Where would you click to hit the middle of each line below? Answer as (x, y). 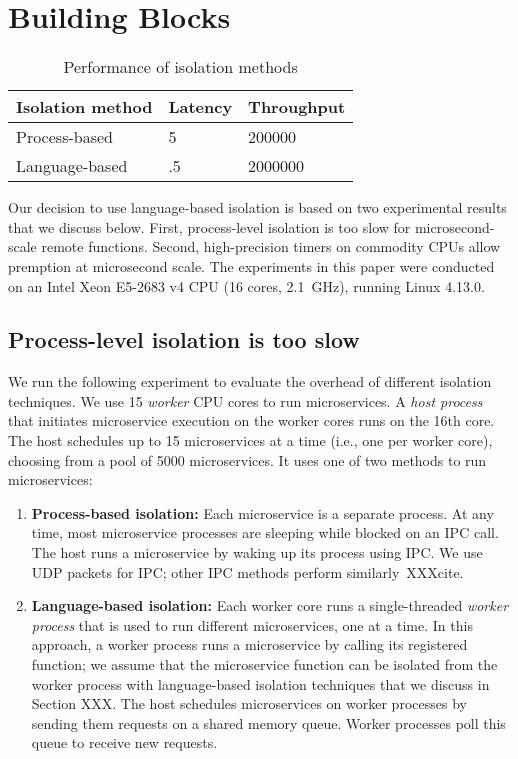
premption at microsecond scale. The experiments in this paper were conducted (251, 265)
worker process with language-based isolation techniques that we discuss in (260, 683)
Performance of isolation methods (180, 67)
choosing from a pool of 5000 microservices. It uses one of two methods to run (247, 459)
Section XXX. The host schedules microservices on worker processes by (249, 703)
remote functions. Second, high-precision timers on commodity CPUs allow (271, 246)
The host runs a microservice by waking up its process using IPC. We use (257, 552)
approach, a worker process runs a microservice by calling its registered (249, 644)
